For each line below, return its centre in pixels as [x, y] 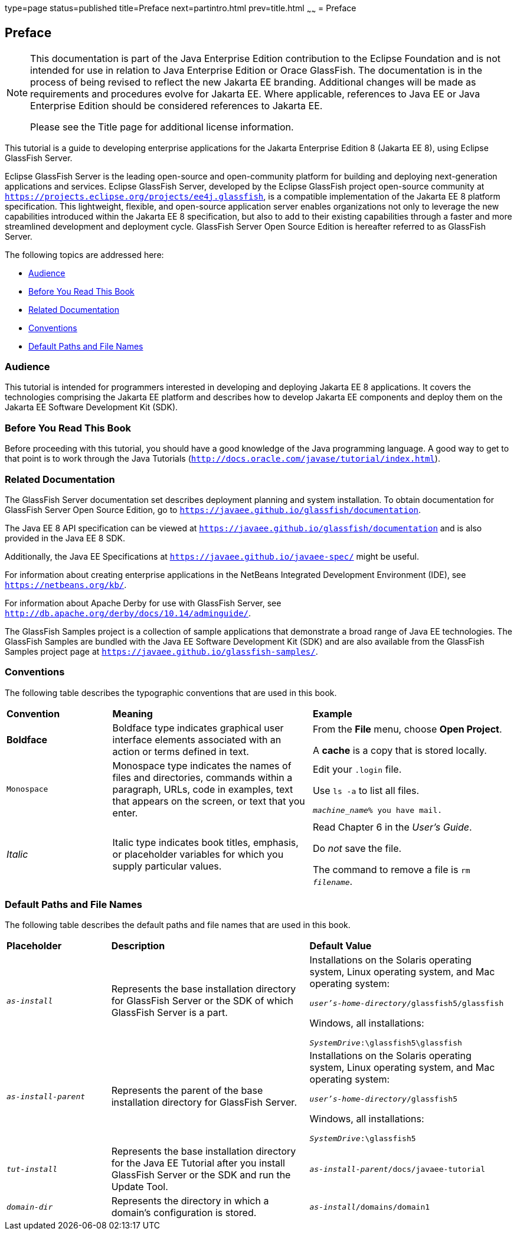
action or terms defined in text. [181, 751]
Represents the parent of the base [187, 1091]
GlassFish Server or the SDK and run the [201, 1175]
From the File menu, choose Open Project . [407, 729]
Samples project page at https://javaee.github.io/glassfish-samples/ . [161, 651]
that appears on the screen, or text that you [209, 801]
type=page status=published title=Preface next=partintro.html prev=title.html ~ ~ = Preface [181, 9]
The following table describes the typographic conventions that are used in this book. [171, 692]
